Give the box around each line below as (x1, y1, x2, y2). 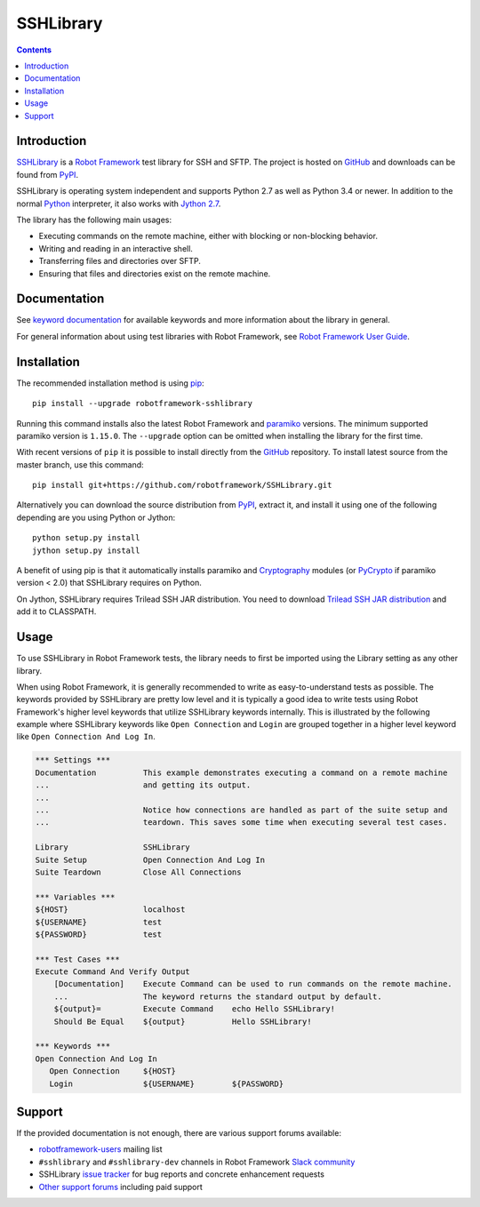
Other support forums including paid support (38, 1181, 204, 1192)
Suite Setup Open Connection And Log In (35, 854, 266, 865)
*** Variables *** (35, 891, 116, 902)
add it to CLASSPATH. (16, 606, 97, 617)
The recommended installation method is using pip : (16, 378, 204, 388)
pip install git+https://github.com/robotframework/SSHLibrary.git (32, 480, 332, 491)
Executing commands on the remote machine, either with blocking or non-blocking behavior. (38, 231, 378, 242)
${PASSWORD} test (35, 929, 163, 939)
